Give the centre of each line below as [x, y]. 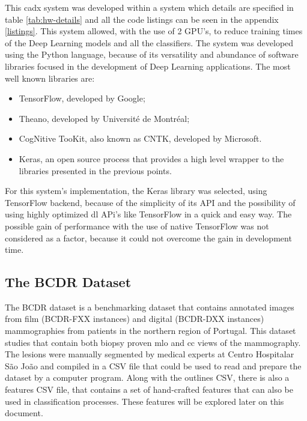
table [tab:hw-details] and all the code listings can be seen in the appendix [142, 19]
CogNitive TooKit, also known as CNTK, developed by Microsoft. [140, 138]
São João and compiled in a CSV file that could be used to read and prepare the [153, 365]
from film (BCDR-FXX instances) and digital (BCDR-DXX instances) [135, 319]
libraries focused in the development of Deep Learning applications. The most [148, 66]
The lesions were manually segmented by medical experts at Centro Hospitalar [150, 354]
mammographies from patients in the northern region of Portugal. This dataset [150, 331]
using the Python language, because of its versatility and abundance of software [152, 54]
